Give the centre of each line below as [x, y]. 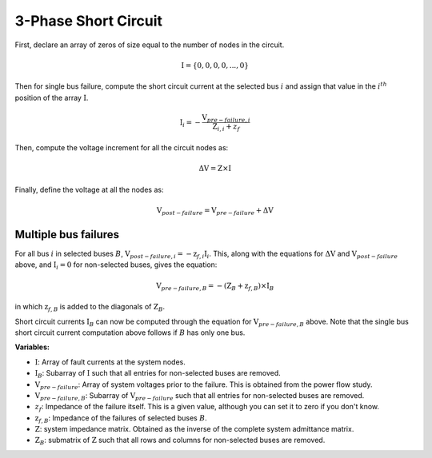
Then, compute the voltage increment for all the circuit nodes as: [122, 147]
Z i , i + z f [226, 128]
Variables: [32, 347]
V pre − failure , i [226, 118]
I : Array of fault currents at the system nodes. [110, 362]
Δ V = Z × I [215, 169]
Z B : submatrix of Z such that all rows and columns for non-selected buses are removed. [180, 441]
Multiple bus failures [67, 235]
